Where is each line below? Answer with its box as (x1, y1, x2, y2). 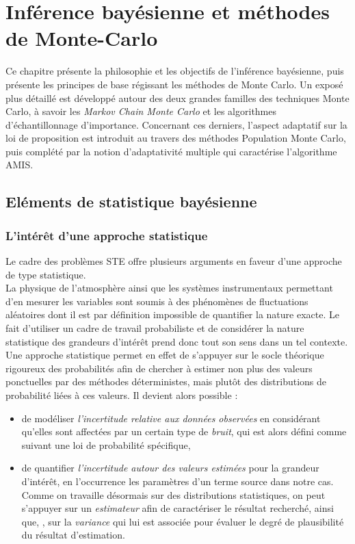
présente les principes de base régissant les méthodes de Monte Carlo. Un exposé (5, 77, 343, 91)
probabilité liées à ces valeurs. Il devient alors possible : (5, 388, 238, 402)
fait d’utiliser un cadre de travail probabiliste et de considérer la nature (5, 321, 304, 335)
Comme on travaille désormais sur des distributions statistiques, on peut (21, 487, 326, 502)
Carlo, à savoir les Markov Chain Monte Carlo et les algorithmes (5, 104, 277, 118)
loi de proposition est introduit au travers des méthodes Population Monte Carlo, (5, 131, 346, 145)
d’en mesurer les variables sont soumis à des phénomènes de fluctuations (5, 294, 308, 308)
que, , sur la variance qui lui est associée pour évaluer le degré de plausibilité (21, 514, 344, 528)
